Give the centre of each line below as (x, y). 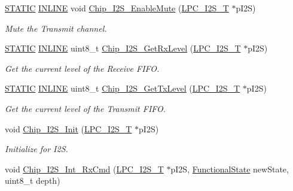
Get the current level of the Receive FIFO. (82, 68)
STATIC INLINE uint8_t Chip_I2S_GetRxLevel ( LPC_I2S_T (123, 48)
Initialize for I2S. (36, 149)
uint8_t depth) (33, 181)
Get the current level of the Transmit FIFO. (86, 108)
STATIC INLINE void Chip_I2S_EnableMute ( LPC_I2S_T (117, 8)
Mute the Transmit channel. (56, 28)
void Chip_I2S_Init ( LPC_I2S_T (68, 128)
